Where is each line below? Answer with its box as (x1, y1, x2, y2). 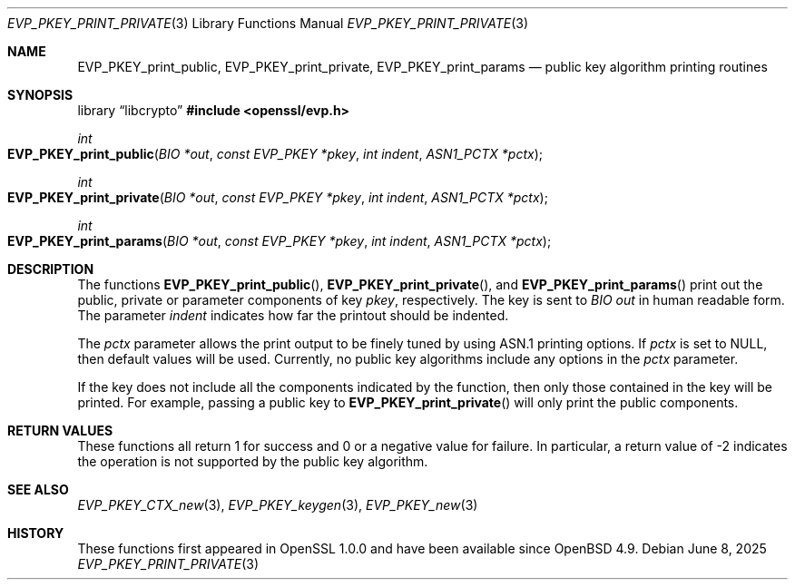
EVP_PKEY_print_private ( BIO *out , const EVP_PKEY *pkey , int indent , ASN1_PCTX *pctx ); (7, 190, 548, 205)
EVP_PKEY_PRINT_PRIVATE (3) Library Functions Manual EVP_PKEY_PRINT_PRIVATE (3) (7, 15, 529, 31)
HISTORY (7, 525, 64, 541)
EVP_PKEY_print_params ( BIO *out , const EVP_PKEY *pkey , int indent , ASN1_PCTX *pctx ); (7, 233, 552, 249)
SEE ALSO (7, 482, 69, 497)
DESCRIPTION (7, 261, 94, 277)
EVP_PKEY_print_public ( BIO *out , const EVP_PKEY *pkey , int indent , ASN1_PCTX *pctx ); (7, 146, 543, 161)
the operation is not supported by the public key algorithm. (77, 454, 428, 469)
